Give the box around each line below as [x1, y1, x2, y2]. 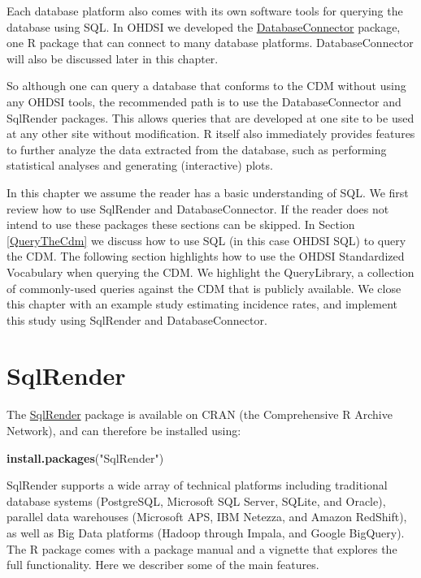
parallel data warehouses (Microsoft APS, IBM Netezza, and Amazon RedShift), [7, 508, 407, 525]
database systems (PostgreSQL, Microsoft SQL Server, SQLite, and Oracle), [7, 492, 386, 509]
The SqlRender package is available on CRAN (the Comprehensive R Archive [7, 406, 393, 423]
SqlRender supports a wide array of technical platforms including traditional [7, 477, 388, 494]
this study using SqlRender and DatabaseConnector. [7, 311, 267, 328]
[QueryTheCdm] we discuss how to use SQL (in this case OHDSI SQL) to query [7, 231, 406, 248]
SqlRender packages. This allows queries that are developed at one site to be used [7, 109, 414, 126]
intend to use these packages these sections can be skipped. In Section [7, 216, 355, 233]
